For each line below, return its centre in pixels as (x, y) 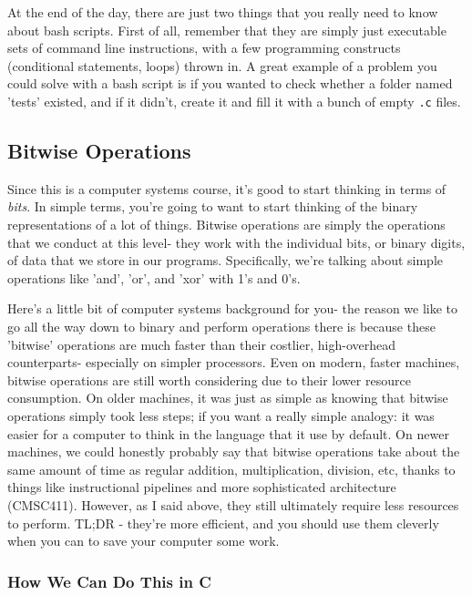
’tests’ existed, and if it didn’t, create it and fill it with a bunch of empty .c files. (234, 101)
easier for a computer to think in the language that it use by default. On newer (228, 433)
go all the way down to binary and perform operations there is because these (221, 326)
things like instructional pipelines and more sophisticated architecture (202, 487)
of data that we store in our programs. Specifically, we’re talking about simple (226, 260)
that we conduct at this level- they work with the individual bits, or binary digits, (236, 242)
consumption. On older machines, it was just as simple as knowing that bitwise (228, 398)
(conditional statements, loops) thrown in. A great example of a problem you (222, 65)
